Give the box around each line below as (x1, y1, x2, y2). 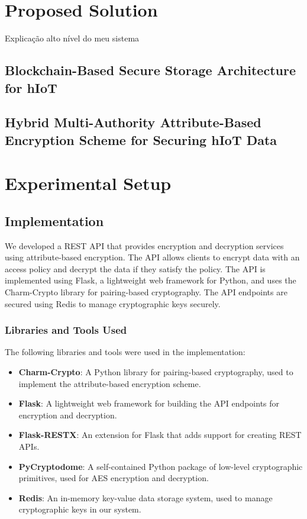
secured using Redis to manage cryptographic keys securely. (5, 297, 221, 310)
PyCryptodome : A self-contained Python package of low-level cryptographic (18, 460, 303, 472)
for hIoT (5, 78, 57, 96)
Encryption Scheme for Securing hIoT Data (5, 130, 277, 149)
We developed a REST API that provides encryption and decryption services (5, 239, 284, 252)
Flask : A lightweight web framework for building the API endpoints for (18, 397, 280, 410)
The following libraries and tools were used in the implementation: (5, 346, 245, 358)
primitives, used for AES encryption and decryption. (18, 472, 209, 484)
